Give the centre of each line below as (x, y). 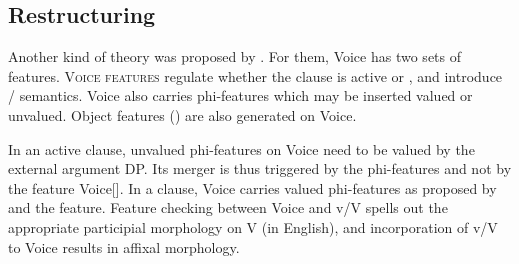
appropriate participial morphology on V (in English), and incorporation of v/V (253, 226)
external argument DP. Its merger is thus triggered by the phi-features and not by (260, 168)
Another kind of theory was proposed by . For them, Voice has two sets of (235, 56)
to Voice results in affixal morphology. (124, 246)
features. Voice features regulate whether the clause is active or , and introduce (255, 75)
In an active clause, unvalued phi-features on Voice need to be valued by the (241, 148)
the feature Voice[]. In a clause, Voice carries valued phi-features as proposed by (252, 187)
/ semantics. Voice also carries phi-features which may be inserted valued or (240, 95)
